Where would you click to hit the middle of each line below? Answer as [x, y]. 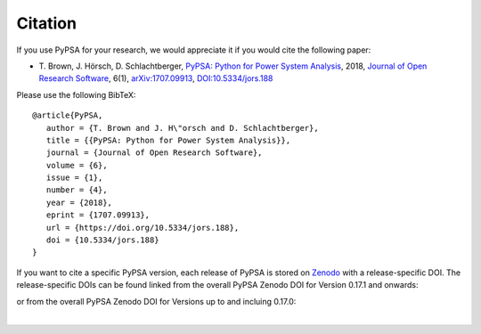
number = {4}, [77, 190]
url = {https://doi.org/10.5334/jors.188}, [143, 228]
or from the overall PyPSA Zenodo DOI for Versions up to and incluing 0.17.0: [156, 301]
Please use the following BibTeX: [76, 94]
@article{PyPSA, [68, 115]
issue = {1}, [74, 178]
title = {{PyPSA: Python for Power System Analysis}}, [168, 140]
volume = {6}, [77, 165]
